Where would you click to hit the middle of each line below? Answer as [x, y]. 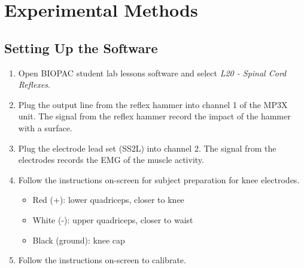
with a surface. [45, 127]
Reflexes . [34, 84]
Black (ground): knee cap [79, 240]
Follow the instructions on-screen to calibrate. [102, 260]
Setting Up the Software [81, 47]
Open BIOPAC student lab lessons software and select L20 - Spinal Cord [152, 73]
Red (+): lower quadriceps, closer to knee [108, 200]
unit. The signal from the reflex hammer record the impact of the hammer [154, 116]
